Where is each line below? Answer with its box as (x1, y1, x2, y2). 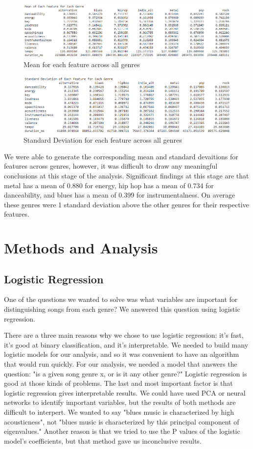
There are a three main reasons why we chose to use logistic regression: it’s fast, (4, 330, 244, 340)
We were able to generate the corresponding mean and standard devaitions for (4, 151, 238, 161)
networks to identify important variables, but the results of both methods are (4, 397, 236, 407)
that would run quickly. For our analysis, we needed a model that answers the (4, 359, 237, 369)
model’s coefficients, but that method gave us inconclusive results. (4, 435, 202, 446)
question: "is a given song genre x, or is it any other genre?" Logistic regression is (4, 368, 247, 378)
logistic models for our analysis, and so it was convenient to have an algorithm (4, 349, 239, 359)
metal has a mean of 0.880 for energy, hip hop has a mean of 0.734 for (4, 180, 214, 190)
